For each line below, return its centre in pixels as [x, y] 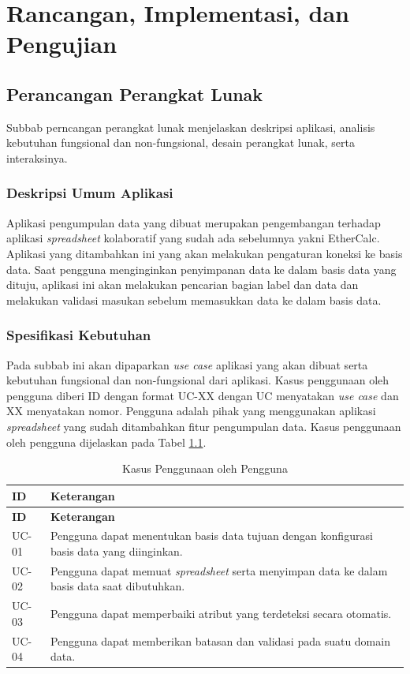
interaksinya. [37, 157]
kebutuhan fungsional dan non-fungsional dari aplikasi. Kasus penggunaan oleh [198, 380]
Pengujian [62, 44]
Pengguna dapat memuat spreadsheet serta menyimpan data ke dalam [219, 570]
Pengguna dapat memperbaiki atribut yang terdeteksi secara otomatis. [221, 614]
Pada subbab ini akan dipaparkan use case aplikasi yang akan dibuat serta [187, 364]
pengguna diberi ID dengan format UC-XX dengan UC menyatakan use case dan [203, 395]
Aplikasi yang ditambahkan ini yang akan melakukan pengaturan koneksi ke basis [205, 253]
